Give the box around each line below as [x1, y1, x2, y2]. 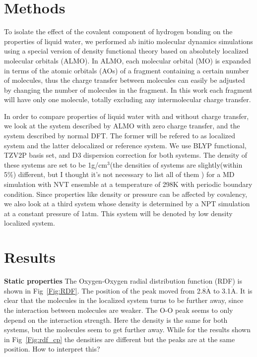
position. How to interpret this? [4, 344, 100, 354]
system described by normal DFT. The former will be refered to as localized [4, 130, 236, 141]
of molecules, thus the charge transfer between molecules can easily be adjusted [4, 75, 245, 85]
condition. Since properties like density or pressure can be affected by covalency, [4, 188, 248, 199]
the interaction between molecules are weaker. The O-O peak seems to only [4, 304, 233, 315]
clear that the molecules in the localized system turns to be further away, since [4, 295, 244, 305]
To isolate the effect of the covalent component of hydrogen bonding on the [4, 26, 233, 37]
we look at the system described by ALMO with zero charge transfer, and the [4, 120, 240, 131]
